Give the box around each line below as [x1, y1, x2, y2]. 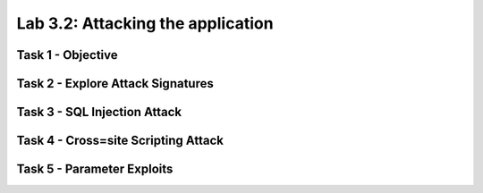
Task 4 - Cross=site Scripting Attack [16, 133, 224, 148]
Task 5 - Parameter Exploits [16, 162, 174, 177]
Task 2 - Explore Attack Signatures [16, 76, 214, 91]
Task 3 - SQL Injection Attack [16, 105, 182, 120]
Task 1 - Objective [16, 47, 118, 63]
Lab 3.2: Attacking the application [16, 13, 274, 33]
